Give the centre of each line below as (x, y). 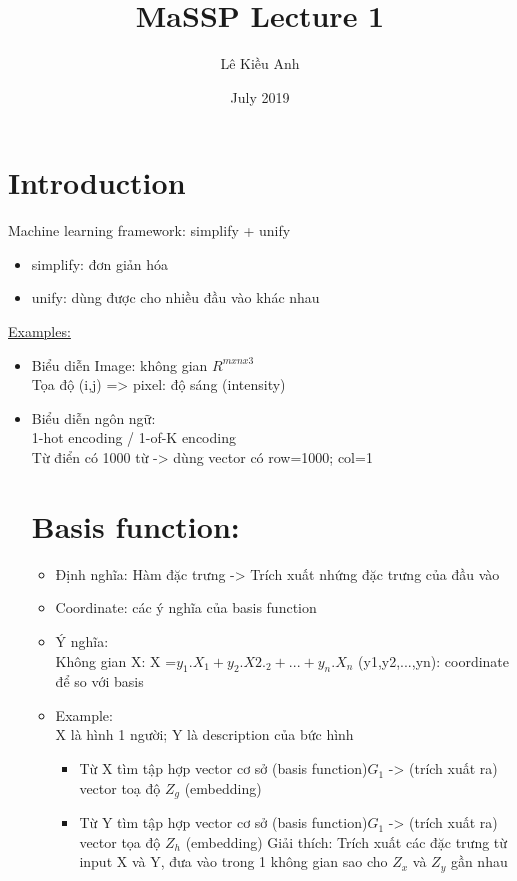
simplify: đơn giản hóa (100, 263)
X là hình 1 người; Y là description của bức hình (204, 734)
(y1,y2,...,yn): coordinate (434, 660)
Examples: (39, 331)
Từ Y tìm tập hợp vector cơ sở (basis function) (223, 822)
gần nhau (479, 861)
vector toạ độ (120, 787)
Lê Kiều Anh (260, 63)
